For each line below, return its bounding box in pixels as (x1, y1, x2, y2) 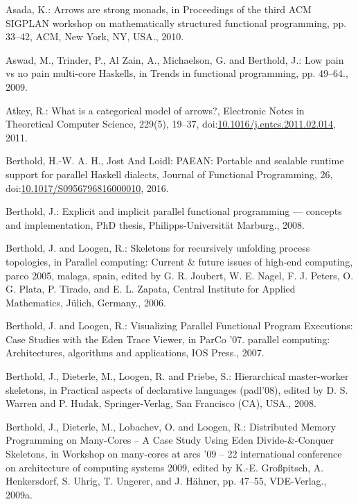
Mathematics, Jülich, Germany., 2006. (6, 295, 166, 309)
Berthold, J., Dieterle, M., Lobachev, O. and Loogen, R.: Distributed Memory (6, 419, 337, 433)
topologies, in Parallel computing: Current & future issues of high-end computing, (6, 254, 353, 268)
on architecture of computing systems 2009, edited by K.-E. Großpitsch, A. (6, 460, 324, 474)
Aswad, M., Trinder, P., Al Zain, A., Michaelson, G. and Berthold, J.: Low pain (6, 52, 344, 67)
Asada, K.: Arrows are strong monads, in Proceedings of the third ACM (6, 2, 312, 16)
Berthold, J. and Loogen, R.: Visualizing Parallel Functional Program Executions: (6, 318, 353, 333)
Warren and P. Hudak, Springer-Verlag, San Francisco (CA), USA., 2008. (6, 396, 316, 410)
